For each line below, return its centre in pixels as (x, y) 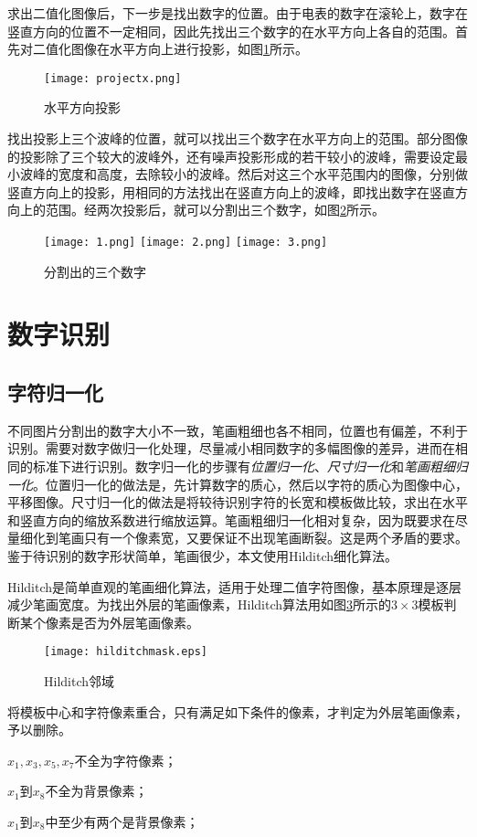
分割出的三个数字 (95, 271)
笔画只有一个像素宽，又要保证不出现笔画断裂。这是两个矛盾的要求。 (263, 538)
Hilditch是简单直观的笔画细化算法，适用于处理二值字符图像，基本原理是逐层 (235, 586)
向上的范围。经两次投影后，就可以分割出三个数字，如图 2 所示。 (196, 210)
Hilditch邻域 (79, 681)
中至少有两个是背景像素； (122, 821)
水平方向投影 (82, 107)
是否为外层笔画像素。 (135, 622)
